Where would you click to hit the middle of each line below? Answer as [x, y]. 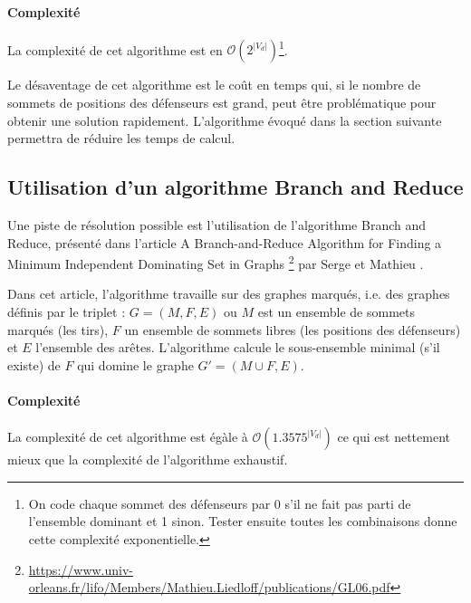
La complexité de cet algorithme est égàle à [128, 437]
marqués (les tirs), [58, 329]
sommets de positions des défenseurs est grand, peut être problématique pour [222, 103]
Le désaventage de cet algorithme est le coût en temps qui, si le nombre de [214, 85]
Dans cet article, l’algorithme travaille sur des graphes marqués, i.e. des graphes [229, 294]
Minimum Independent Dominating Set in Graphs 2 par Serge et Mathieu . [216, 262]
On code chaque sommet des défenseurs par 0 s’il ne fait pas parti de [220, 503]
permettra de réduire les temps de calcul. [121, 138]
